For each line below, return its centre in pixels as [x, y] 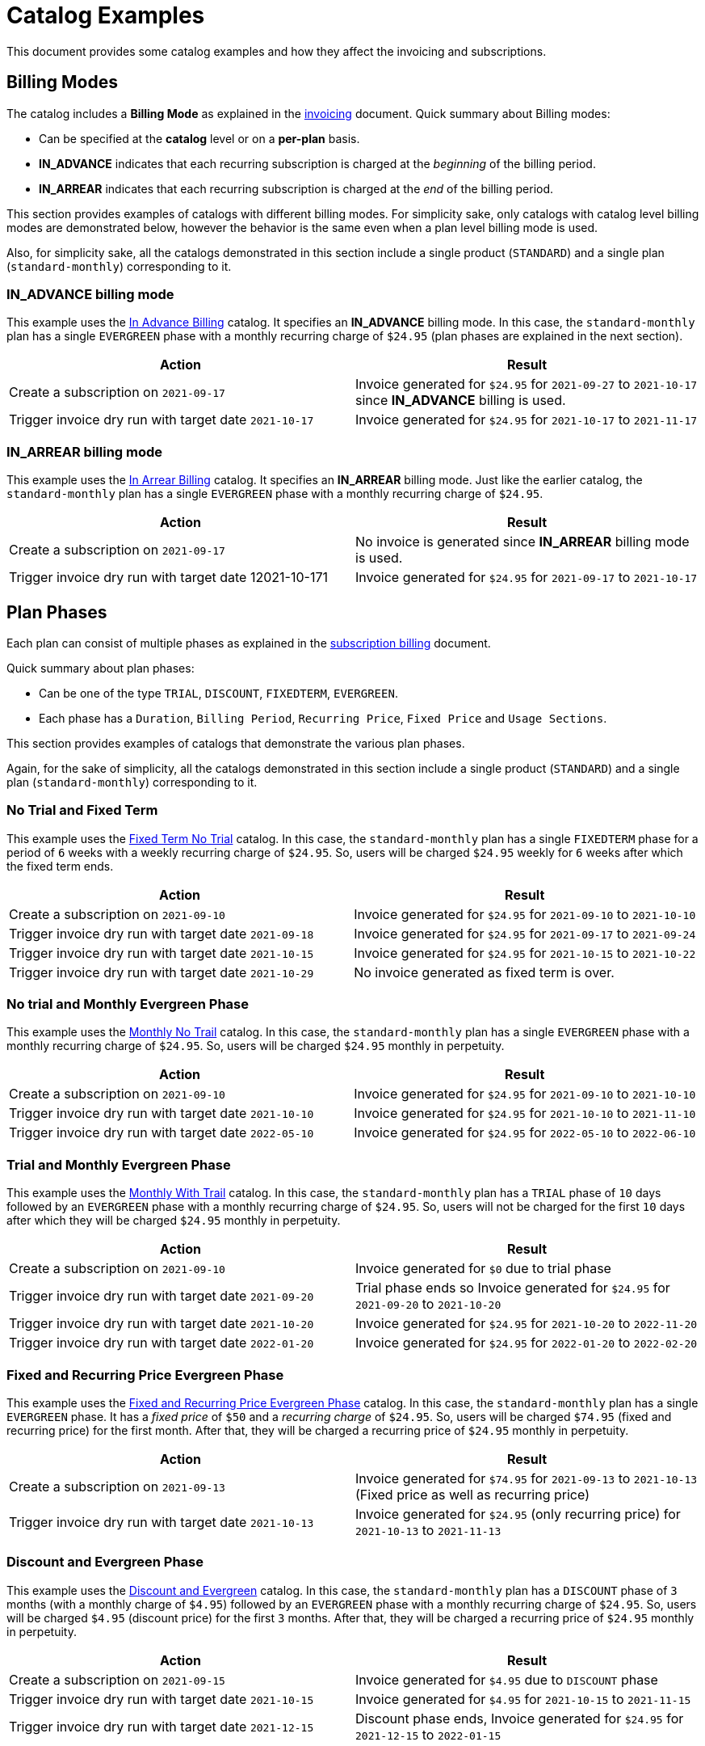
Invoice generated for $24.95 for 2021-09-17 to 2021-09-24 [525, 933]
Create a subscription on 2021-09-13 [117, 1486]
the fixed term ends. [60, 866]
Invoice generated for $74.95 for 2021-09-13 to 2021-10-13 [527, 1478]
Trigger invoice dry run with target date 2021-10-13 [162, 1522]
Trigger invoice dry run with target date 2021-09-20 [162, 1296]
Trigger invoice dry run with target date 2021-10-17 [162, 420]
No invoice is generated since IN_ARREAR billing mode [522, 542]
